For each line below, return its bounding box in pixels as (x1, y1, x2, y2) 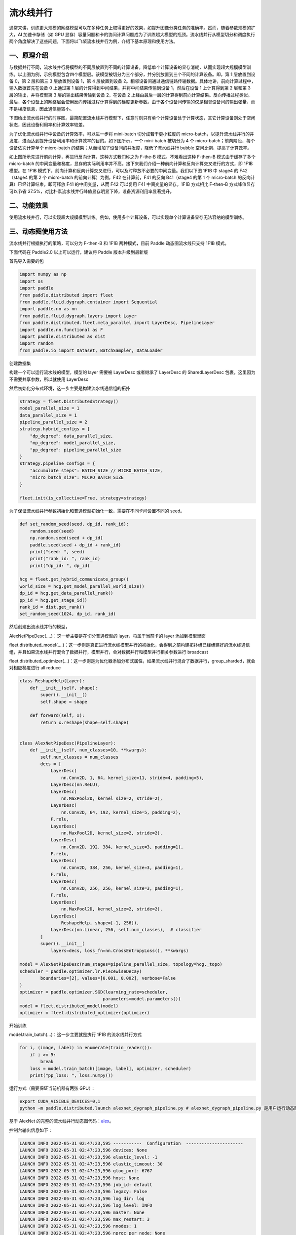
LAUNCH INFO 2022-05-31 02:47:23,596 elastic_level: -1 (19, 1154, 158, 1160)
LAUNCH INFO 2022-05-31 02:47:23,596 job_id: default (19, 1182, 152, 1188)
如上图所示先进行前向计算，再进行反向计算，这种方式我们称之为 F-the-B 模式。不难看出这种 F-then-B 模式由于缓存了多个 (9, 154, 256, 160)
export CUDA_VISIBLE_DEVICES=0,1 (19, 1098, 101, 1104)
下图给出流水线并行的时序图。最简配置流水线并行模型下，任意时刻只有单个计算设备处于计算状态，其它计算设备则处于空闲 (9, 115, 256, 121)
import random (19, 341, 54, 346)
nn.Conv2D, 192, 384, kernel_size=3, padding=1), (61, 844, 184, 850)
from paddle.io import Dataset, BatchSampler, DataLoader (19, 347, 163, 353)
